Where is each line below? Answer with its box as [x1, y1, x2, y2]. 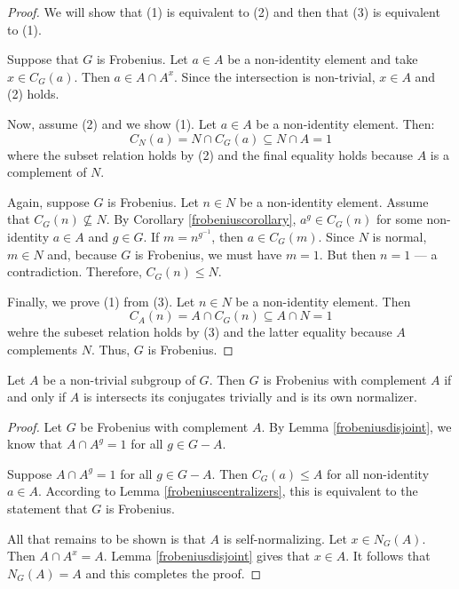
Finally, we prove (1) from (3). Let [7, 291, 195, 310]
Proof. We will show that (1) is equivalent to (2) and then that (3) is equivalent [7, 3, 440, 20]
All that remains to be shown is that [7, 529, 206, 547]
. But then [319, 244, 376, 263]
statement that [7, 499, 88, 518]
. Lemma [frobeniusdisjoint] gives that [103, 546, 310, 565]
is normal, [372, 227, 427, 245]
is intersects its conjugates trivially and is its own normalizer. [83, 387, 417, 406]
